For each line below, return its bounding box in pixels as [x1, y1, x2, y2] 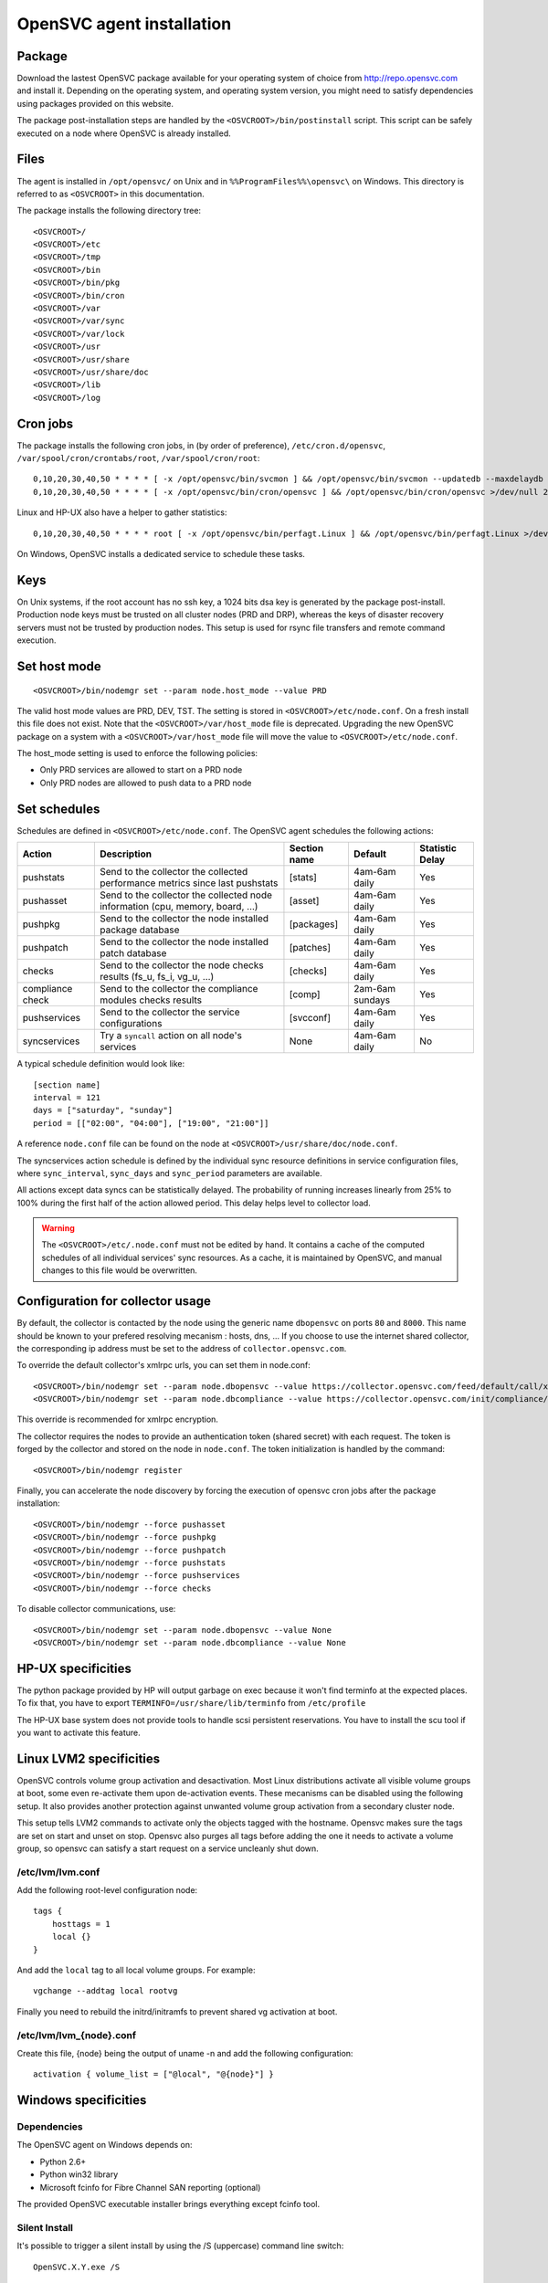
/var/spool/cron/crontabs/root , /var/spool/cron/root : [16, 453, 260, 464]
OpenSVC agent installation [16, 14, 232, 34]
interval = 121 [33, 1092, 101, 1102]
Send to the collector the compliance [99, 983, 258, 995]
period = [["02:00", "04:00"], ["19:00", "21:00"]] [33, 1118, 269, 1128]
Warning [41, 1223, 75, 1234]
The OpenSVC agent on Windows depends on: [16, 2140, 193, 2151]
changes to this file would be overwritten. [41, 1265, 198, 1276]
